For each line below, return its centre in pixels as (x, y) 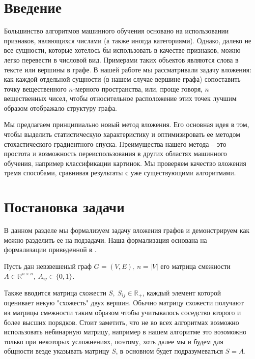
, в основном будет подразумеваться (169, 351)
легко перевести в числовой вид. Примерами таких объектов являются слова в (121, 59)
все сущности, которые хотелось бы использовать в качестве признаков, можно (122, 50)
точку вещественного (35, 88)
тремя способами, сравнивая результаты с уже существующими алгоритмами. (120, 173)
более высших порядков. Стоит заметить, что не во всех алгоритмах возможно (122, 322)
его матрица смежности (196, 266)
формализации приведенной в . (50, 249)
